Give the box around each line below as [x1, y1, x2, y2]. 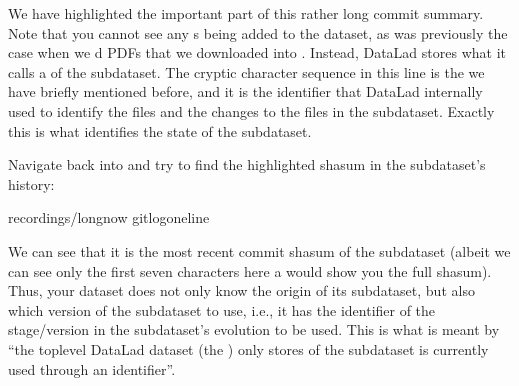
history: [8, 173, 55, 194]
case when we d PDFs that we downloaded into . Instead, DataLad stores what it [8, 42, 506, 63]
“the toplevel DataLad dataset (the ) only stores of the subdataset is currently [8, 338, 489, 359]
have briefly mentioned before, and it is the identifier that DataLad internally [8, 81, 483, 102]
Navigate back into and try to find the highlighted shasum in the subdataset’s [8, 154, 486, 175]
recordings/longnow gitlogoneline [8, 207, 210, 228]
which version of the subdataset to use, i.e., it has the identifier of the [8, 299, 436, 320]
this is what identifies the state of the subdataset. [8, 120, 312, 141]
